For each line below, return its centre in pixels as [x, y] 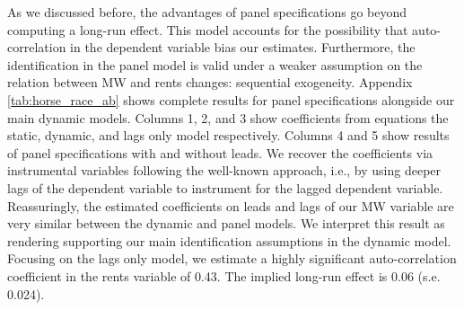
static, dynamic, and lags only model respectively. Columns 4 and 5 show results [228, 135]
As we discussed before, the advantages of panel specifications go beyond [207, 12]
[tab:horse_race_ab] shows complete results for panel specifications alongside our [231, 99]
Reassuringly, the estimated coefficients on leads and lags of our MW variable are [231, 205]
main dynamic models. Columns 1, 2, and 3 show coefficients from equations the [228, 117]
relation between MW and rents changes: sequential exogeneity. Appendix [210, 82]
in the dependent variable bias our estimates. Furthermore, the [243, 47]
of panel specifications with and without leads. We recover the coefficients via [220, 152]
